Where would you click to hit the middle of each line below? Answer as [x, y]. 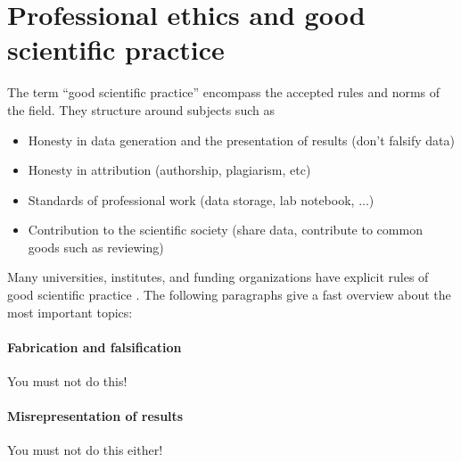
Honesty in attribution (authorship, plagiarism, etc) [169, 170]
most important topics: [70, 312]
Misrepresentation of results [95, 416]
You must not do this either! [85, 450]
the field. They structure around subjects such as [141, 109]
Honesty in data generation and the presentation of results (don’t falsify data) [241, 140]
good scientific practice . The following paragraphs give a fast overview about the [229, 295]
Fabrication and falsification [95, 346]
